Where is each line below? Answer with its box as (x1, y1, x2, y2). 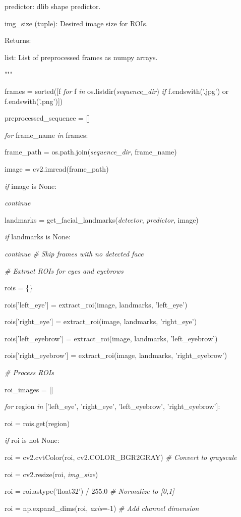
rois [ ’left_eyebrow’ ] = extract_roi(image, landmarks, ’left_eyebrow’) (5, 333, 218, 343)
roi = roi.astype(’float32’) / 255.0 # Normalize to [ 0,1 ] (5, 486, 174, 496)
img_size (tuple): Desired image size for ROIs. (5, 18, 148, 28)
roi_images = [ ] (5, 384, 53, 394)
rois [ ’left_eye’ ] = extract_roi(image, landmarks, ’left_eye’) (5, 299, 188, 309)
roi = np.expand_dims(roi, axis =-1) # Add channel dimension (5, 502, 199, 513)
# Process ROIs (5, 367, 54, 378)
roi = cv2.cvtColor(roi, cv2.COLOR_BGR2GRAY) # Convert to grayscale (5, 452, 237, 462)
